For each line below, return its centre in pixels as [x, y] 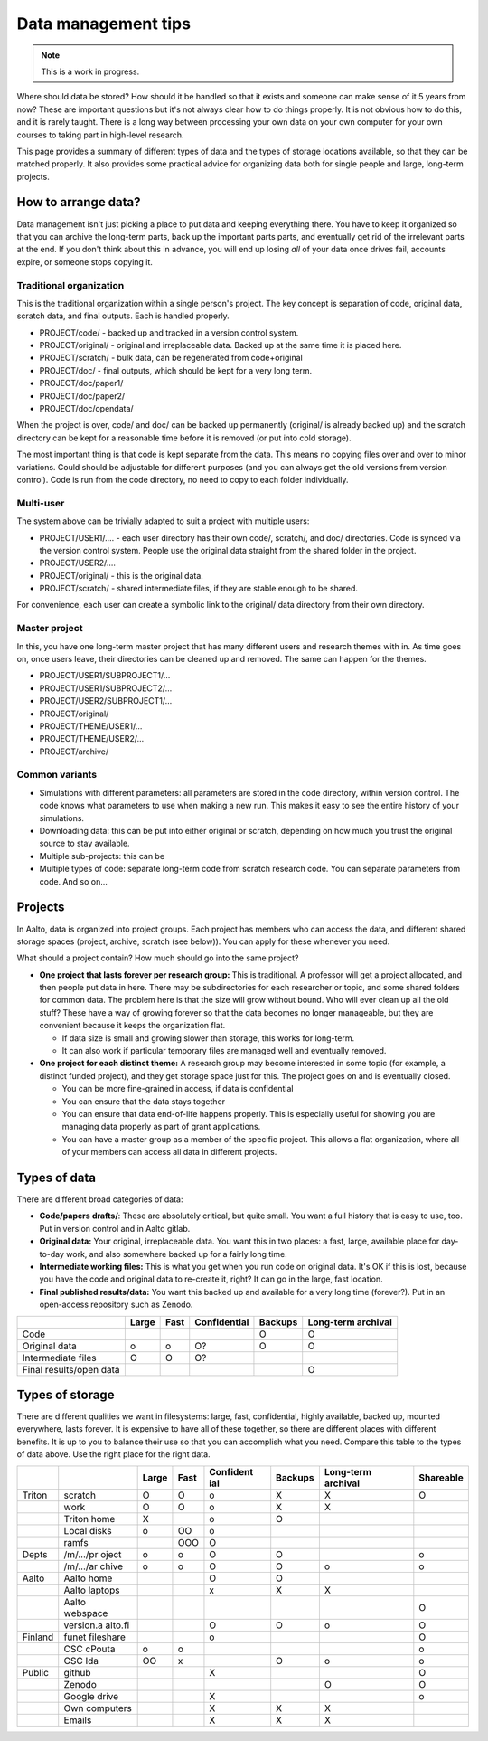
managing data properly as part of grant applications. [161, 1127]
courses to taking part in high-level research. [100, 135]
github [77, 1672]
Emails [78, 1720]
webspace [86, 1613]
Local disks [88, 1530]
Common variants [57, 775]
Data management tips [104, 24]
